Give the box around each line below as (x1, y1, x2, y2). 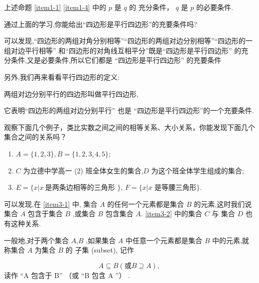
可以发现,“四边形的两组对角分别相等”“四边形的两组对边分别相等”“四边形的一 (4, 35, 253, 46)
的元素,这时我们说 (194, 198, 252, 209)
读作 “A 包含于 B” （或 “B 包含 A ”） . (4, 270, 130, 280)
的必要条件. (196, 2, 233, 12)
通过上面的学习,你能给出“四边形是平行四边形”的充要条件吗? (4, 18, 197, 29)
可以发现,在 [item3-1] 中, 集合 (4, 198, 98, 209)
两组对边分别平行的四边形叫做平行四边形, (4, 88, 138, 99)
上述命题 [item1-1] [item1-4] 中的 (4, 2, 107, 12)
